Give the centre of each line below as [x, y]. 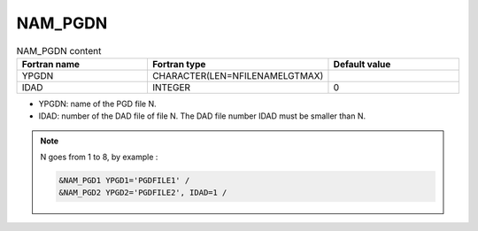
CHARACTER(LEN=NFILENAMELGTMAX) [238, 75]
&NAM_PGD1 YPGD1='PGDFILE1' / [124, 181]
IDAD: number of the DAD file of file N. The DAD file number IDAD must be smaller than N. [202, 116]
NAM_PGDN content [59, 50]
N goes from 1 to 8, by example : [99, 157]
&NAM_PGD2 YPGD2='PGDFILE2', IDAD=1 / [143, 193]
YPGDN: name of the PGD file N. [97, 104]
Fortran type [179, 64]
